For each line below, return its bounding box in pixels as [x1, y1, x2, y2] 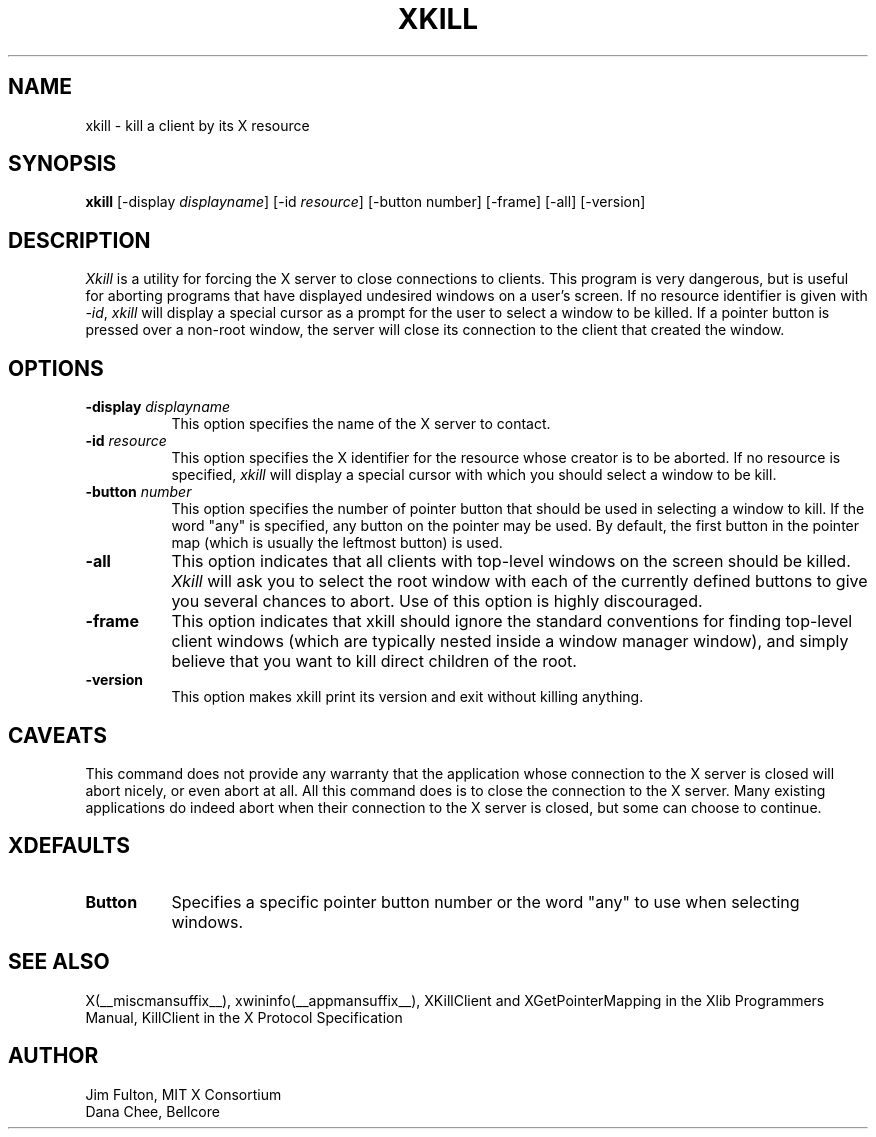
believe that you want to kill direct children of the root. [171, 651, 577, 672]
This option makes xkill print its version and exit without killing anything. [171, 688, 644, 706]
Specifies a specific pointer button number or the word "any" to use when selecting [171, 891, 800, 912]
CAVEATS [8, 722, 107, 748]
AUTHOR [8, 1043, 99, 1069]
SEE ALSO [8, 949, 110, 975]
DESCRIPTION [8, 227, 151, 253]
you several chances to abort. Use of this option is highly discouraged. [171, 591, 703, 612]
